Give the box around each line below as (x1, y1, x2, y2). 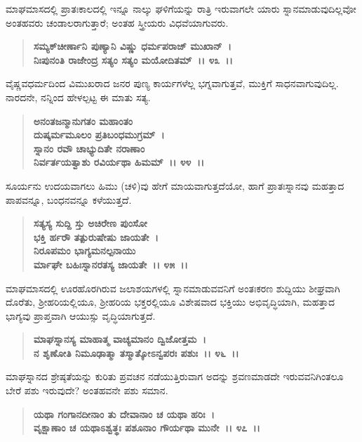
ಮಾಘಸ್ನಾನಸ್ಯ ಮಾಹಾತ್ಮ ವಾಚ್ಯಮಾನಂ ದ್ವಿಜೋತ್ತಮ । (33, 332, 206, 346)
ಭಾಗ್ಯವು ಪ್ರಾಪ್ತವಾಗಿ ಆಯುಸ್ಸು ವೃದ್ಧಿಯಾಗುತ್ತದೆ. (6, 308, 156, 323)
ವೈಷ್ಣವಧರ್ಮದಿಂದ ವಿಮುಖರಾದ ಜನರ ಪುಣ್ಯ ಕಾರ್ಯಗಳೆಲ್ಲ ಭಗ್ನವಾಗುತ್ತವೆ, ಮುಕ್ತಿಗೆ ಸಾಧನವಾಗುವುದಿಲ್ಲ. (6, 76, 339, 91)
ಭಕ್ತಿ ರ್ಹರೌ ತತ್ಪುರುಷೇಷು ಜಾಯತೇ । (33, 229, 159, 244)
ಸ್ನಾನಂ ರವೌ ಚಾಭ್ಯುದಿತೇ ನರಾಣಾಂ (33, 141, 145, 155)
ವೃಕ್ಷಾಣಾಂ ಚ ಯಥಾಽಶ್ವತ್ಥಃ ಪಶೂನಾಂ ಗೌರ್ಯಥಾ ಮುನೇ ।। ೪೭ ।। (33, 420, 260, 435)
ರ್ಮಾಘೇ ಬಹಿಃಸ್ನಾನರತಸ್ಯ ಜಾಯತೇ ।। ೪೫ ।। (33, 256, 188, 271)
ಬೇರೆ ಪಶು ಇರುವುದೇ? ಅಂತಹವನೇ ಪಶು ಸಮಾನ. (6, 383, 168, 398)
